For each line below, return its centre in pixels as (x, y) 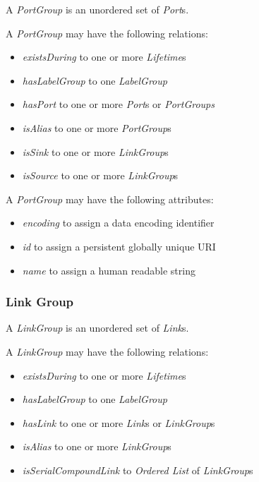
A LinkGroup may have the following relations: (107, 351)
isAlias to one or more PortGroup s (97, 127)
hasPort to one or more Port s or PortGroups (118, 104)
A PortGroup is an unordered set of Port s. (97, 9)
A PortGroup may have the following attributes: (110, 199)
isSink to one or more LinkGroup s (95, 151)
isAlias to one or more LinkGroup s (97, 446)
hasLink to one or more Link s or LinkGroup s (119, 422)
